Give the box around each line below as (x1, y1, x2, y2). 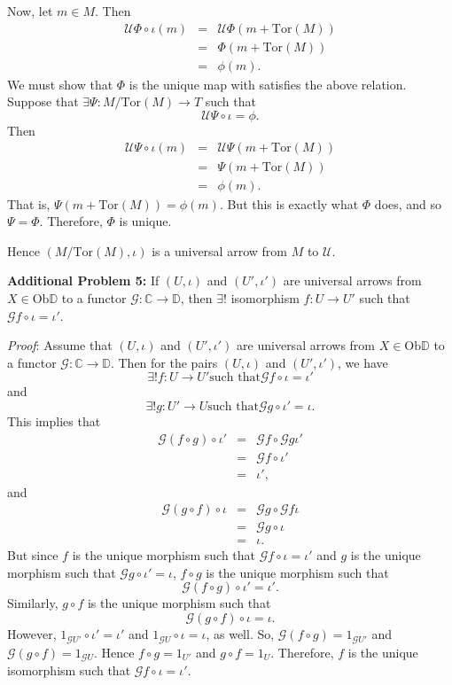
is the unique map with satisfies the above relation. (129, 74, 407, 93)
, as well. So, (206, 625, 275, 643)
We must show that (7, 74, 113, 93)
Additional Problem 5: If (7, 271, 160, 290)
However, (7, 625, 57, 643)
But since (7, 546, 58, 564)
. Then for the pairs (110, 353, 218, 371)
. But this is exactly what (219, 194, 359, 213)
